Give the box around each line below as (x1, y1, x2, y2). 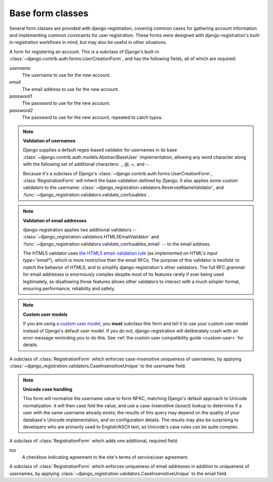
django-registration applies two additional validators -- (23, 226, 137, 232)
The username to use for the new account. (22, 72, 111, 78)
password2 (9, 107, 33, 113)
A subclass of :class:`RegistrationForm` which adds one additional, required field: (9, 438, 178, 444)
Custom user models (23, 311, 68, 317)
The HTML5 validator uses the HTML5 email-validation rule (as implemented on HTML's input (23, 250, 217, 256)
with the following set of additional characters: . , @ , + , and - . (23, 161, 149, 167)
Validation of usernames (23, 138, 76, 144)
